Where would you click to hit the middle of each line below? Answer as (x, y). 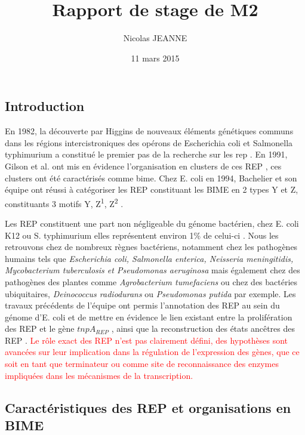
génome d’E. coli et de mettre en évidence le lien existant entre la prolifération (149, 317)
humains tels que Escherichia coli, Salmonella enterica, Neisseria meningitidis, (149, 258)
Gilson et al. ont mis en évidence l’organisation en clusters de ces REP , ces (143, 166)
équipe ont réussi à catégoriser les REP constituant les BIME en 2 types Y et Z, (152, 189)
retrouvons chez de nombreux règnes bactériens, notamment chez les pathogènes (151, 247)
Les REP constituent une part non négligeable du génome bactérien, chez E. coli (152, 223)
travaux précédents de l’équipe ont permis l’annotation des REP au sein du (142, 305)
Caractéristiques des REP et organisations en (148, 407)
